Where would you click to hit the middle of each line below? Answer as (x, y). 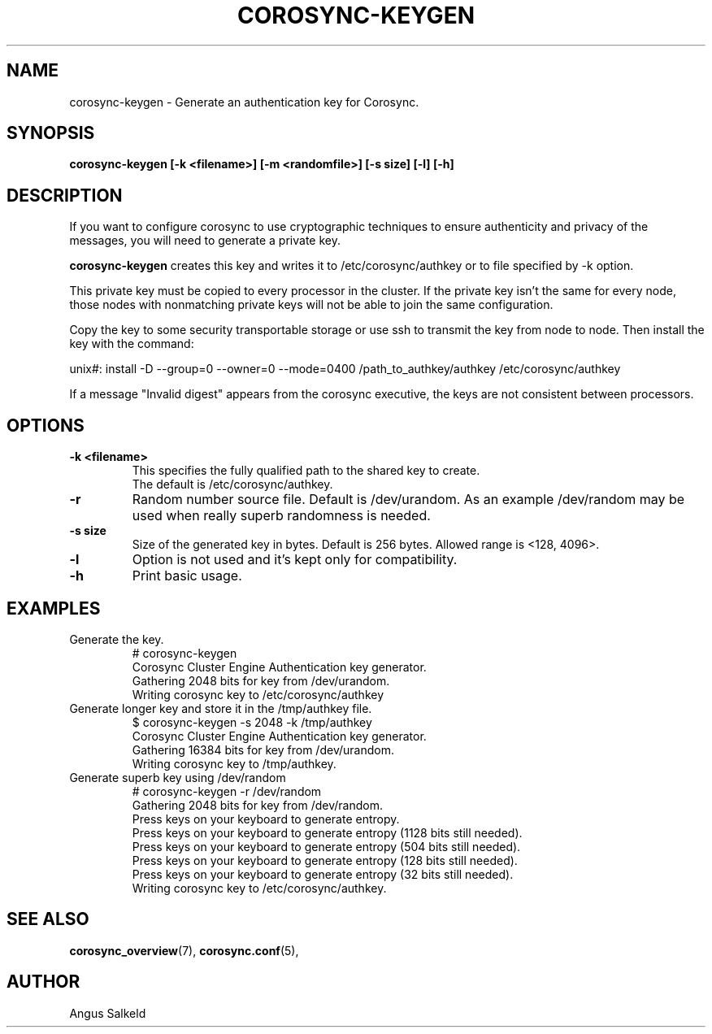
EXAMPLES (54, 608)
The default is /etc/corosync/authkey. (232, 484)
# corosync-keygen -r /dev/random (227, 791)
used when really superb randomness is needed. (281, 516)
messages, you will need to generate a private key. (205, 241)
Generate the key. (117, 639)
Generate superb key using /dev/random (178, 777)
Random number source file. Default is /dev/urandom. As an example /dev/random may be (408, 500)
